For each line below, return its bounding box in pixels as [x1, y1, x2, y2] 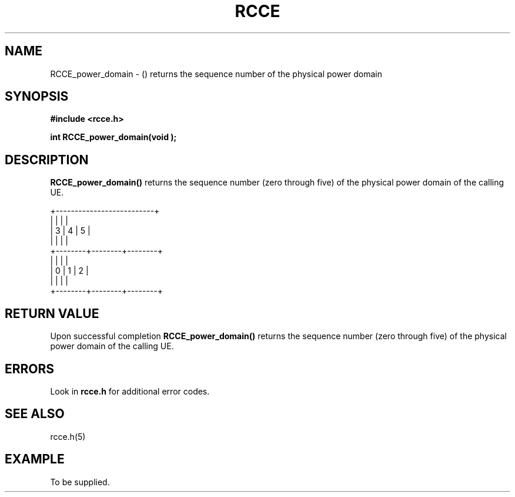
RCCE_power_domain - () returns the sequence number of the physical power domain [50, 68, 383, 79]
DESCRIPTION [5, 152, 89, 167]
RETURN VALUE [5, 306, 99, 321]
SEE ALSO [5, 406, 65, 422]
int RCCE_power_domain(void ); [50, 132, 177, 143]
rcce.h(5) [50, 431, 86, 442]
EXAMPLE [5, 452, 65, 467]
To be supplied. [50, 476, 110, 487]
